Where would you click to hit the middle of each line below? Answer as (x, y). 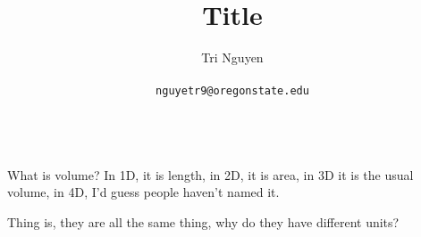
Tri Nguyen (232, 57)
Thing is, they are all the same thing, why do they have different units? (203, 221)
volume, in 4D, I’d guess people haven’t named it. (143, 192)
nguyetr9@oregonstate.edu (232, 91)
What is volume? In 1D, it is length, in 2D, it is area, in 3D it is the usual (210, 174)
